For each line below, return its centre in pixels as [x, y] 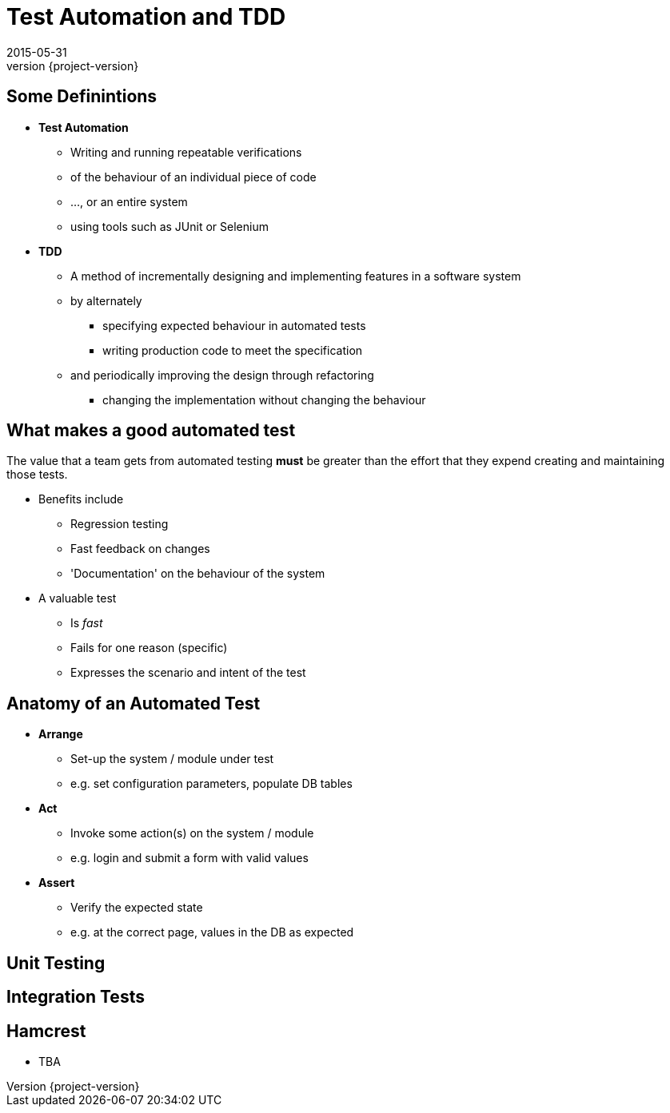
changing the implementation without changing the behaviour [264, 399]
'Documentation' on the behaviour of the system [198, 574]
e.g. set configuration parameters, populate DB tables [211, 784]
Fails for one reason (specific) [149, 648]
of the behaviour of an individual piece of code [193, 177]
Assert [57, 883]
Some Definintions [82, 97]
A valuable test [78, 598]
